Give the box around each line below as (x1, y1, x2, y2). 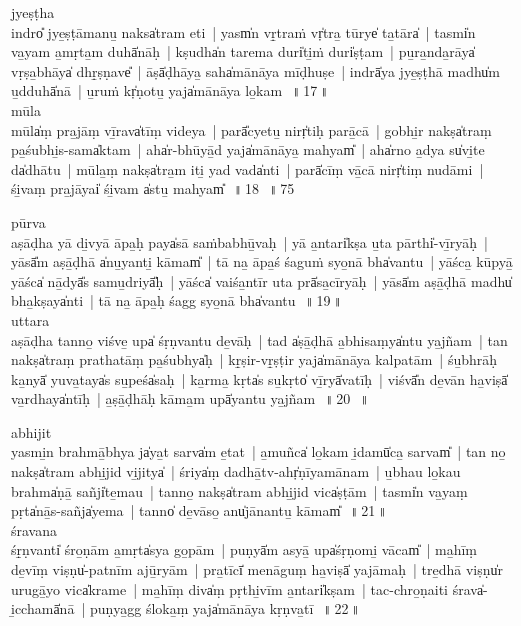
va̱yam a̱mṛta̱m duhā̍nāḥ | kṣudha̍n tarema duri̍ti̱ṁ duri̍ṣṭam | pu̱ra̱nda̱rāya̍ (11, 41, 475, 62)
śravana (11, 519, 58, 540)
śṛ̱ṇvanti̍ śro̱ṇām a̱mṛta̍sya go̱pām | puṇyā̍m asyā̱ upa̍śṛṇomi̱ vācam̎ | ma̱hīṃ (11, 539, 478, 560)
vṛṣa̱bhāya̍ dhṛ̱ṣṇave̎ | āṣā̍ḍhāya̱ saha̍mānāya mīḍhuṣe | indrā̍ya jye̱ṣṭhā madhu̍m (11, 60, 501, 81)
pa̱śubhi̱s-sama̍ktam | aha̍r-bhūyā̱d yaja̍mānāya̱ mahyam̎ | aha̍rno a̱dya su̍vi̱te (11, 139, 485, 160)
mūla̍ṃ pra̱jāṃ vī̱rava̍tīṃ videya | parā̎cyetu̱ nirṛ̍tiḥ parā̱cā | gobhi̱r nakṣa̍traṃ (11, 119, 492, 140)
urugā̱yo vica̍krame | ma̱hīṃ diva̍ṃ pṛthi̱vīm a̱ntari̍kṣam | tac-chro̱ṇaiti (11, 578, 449, 599)
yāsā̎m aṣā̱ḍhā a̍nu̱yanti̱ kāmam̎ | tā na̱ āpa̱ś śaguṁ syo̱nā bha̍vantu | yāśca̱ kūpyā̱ (11, 251, 513, 272)
